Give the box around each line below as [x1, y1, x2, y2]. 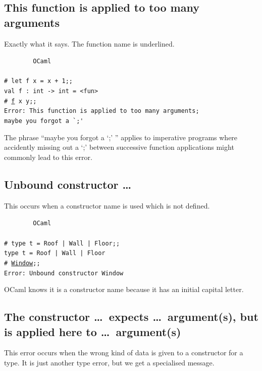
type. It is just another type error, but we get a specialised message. [4, 357, 215, 367]
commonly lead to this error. [4, 151, 92, 162]
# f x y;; [4, 97, 37, 105]
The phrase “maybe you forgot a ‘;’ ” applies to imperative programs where [4, 132, 238, 142]
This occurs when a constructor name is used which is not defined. [4, 200, 210, 211]
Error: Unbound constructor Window [4, 269, 124, 277]
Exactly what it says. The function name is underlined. [4, 38, 175, 49]
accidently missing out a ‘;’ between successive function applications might [4, 142, 234, 152]
